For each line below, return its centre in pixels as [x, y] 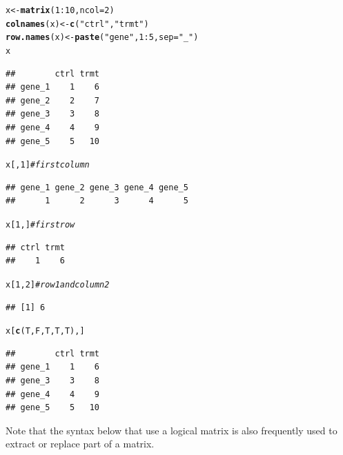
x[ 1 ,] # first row [40, 225]
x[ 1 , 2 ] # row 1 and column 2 [58, 284]
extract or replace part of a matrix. [80, 444]
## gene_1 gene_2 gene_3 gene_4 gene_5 [97, 187]
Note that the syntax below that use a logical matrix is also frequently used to [171, 430]
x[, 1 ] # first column [48, 165]
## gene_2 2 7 [53, 100]
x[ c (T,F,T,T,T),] [45, 331]
